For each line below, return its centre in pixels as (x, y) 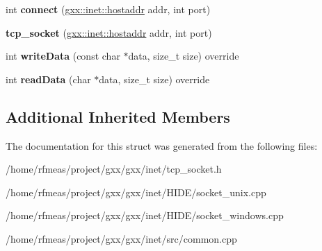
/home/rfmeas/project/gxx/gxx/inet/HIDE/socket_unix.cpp (136, 192)
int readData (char (48, 79)
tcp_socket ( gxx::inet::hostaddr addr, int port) (109, 32)
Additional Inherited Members (118, 116)
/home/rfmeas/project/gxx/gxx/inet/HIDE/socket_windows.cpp (145, 215)
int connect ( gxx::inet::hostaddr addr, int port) (108, 9)
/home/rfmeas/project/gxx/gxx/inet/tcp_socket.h (114, 169)
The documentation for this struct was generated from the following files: (162, 145)
